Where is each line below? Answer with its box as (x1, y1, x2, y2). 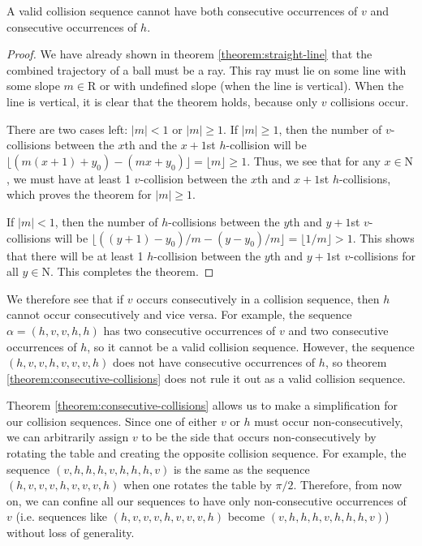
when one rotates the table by (123, 476, 272, 493)
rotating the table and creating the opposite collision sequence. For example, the (6, 445, 407, 462)
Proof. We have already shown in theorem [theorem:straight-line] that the (6, 45, 372, 62)
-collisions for (350, 247, 416, 264)
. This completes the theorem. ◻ (50, 263, 214, 280)
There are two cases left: (6, 120, 128, 137)
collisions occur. (330, 92, 409, 110)
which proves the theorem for (6, 186, 152, 203)
